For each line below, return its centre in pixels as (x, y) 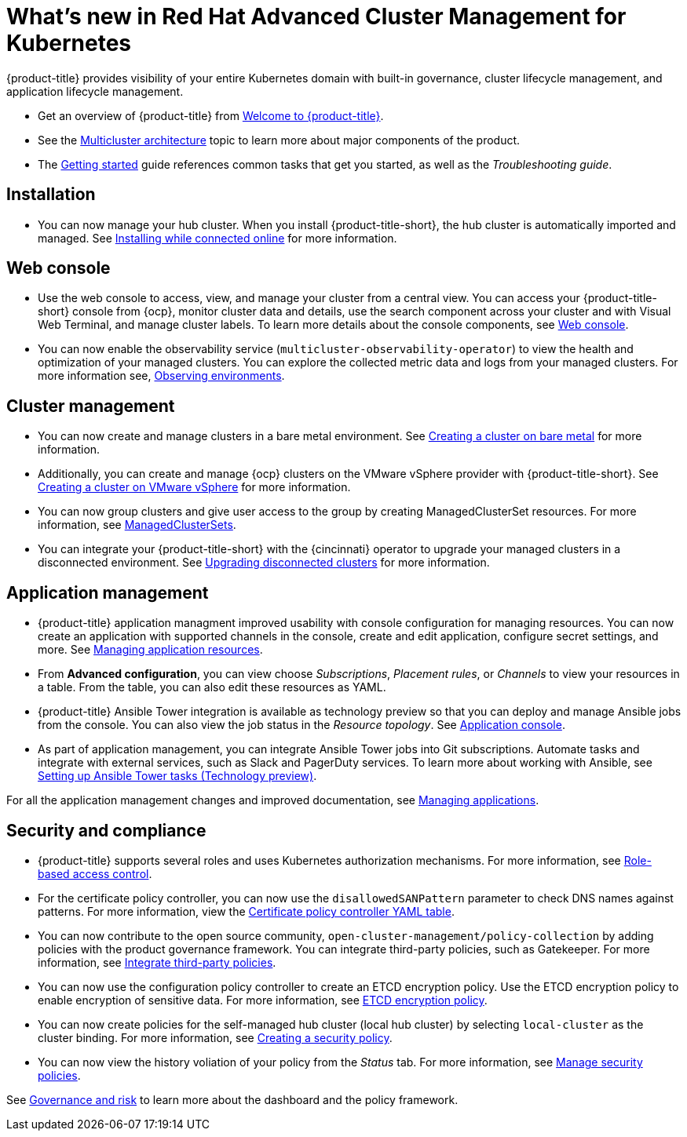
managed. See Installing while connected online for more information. (217, 238)
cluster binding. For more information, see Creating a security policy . (215, 1037)
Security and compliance (106, 830)
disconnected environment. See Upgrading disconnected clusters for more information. (264, 563)
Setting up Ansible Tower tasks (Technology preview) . (177, 776)
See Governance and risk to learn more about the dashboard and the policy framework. (232, 1099)
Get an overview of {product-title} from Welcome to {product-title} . (211, 115)
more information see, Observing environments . (161, 376)
